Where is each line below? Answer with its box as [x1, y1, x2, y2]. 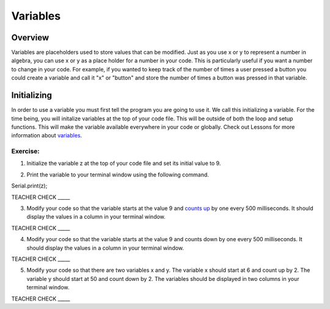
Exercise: [11, 147, 40, 156]
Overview [11, 32, 50, 43]
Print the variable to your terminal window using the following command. [26, 171, 209, 178]
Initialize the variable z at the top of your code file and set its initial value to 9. [26, 159, 221, 167]
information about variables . [11, 132, 82, 139]
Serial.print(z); [11, 182, 48, 189]
